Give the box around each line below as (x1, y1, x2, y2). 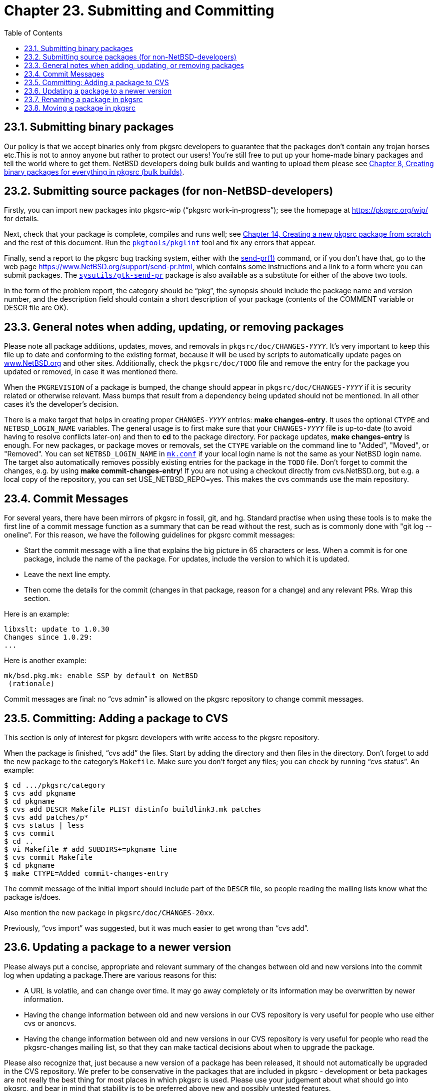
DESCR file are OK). (4, 303, 68, 312)
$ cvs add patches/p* (4, 813, 88, 821)
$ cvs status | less (4, 821, 84, 829)
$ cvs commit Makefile (4, 853, 93, 861)
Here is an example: (4, 610, 69, 619)
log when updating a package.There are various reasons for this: (4, 970, 217, 979)
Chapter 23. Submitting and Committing (4, 2, 274, 19)
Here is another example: (4, 656, 86, 665)
